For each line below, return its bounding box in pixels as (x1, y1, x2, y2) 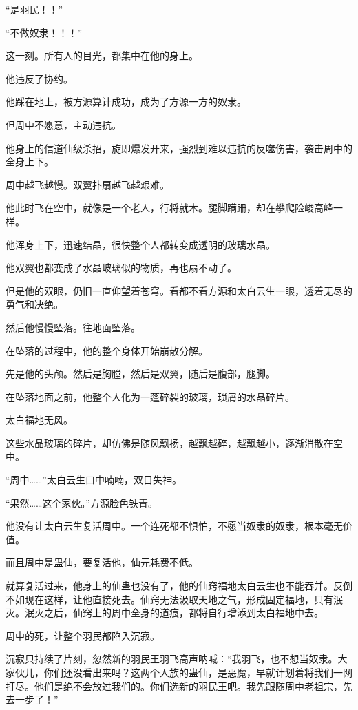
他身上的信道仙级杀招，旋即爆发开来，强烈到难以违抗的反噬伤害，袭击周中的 (6, 140, 352, 155)
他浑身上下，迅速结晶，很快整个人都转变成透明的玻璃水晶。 (6, 237, 275, 251)
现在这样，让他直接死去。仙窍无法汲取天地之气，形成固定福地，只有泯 (24, 592, 343, 606)
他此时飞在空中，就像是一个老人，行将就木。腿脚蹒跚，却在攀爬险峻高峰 (6, 200, 333, 215)
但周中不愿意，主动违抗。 (6, 117, 121, 132)
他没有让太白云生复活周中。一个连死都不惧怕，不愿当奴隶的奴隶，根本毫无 (6, 519, 343, 533)
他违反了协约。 (6, 71, 73, 85)
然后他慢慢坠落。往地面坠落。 (6, 320, 140, 334)
